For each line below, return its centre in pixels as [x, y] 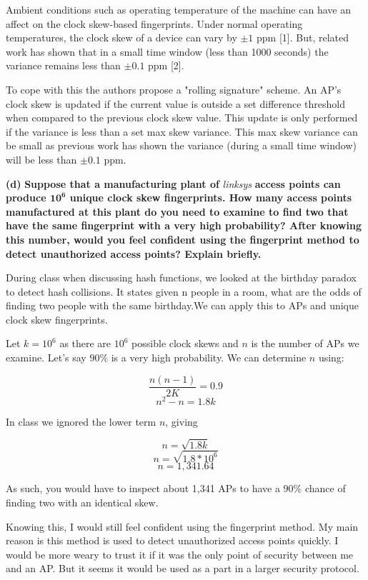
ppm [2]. [166, 65]
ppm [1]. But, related [303, 37]
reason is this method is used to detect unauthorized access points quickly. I [172, 540]
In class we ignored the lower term [81, 421]
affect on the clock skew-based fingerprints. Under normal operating [154, 23]
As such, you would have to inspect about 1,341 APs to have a [143, 488]
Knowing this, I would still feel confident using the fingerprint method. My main [182, 526]
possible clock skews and [185, 343]
